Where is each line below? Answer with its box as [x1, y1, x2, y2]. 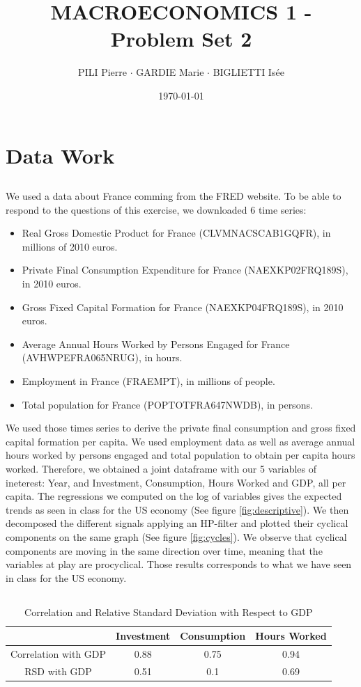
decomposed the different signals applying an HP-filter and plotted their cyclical [6, 516, 348, 530]
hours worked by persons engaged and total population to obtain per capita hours [6, 448, 355, 462]
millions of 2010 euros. [22, 239, 118, 253]
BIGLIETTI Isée [213, 65, 284, 79]
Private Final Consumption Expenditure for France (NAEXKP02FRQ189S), [22, 262, 348, 277]
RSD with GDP [24, 664, 92, 678]
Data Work [6, 141, 115, 169]
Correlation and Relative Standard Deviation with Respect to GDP [24, 604, 313, 619]
